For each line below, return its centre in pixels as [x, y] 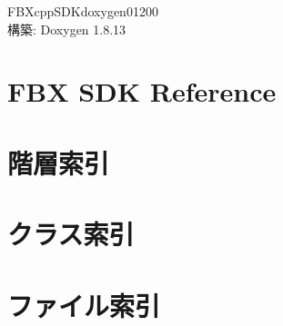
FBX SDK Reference [142, 91]
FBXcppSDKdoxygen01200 [83, 11]
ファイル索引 [84, 305]
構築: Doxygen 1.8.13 [67, 29]
